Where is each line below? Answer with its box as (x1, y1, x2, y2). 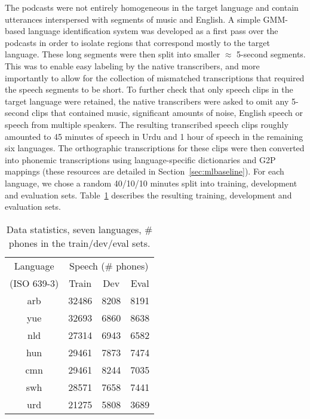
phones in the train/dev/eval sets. (8, 236, 151, 250)
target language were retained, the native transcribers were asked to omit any (5, 94, 289, 107)
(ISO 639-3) (10, 276, 59, 290)
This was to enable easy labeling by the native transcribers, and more (5, 59, 260, 72)
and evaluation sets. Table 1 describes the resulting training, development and (5, 188, 292, 201)
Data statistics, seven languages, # (6, 222, 153, 236)
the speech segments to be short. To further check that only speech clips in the (5, 83, 293, 96)
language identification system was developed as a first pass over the (27, 25, 278, 37)
